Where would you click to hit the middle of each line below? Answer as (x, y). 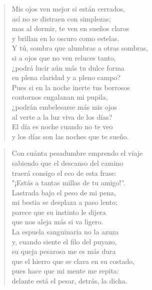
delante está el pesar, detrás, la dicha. (69, 281)
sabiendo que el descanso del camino (67, 163)
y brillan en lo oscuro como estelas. (65, 38)
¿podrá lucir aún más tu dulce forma (68, 67)
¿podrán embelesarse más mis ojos (64, 106)
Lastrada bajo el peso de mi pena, (64, 192)
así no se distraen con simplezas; (61, 18)
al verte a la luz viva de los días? (62, 116)
